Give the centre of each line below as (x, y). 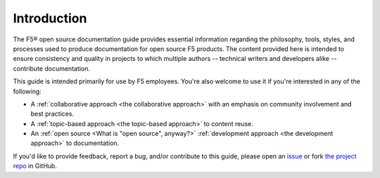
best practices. (52, 114)
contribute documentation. (52, 68)
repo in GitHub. (35, 166)
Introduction (50, 18)
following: (27, 91)
